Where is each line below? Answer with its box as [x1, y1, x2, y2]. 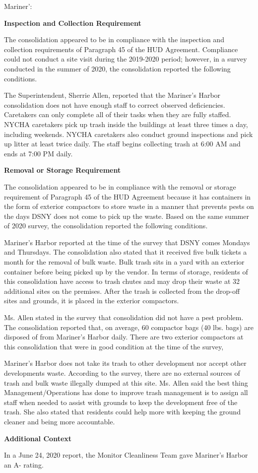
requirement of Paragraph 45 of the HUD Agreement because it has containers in [4, 191, 251, 202]
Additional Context [4, 433, 72, 443]
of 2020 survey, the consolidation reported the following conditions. [4, 220, 208, 231]
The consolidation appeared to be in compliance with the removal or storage [4, 181, 236, 192]
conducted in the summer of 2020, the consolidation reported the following [4, 63, 231, 73]
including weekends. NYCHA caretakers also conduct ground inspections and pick [4, 129, 253, 139]
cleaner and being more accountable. [4, 416, 115, 426]
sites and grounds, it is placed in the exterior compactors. [4, 295, 179, 306]
